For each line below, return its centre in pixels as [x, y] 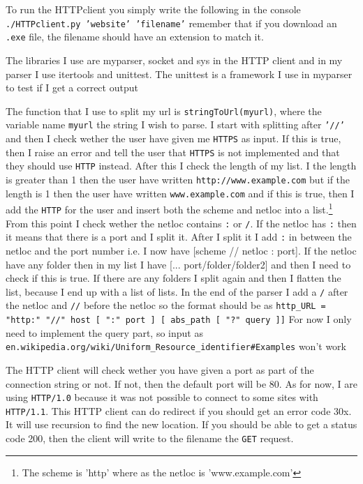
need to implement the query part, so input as [104, 332]
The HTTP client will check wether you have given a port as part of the [160, 369]
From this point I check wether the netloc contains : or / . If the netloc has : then [181, 223]
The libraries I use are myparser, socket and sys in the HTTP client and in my [174, 60]
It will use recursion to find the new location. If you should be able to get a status [181, 424]
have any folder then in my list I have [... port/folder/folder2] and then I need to [178, 264]
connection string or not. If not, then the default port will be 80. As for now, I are [181, 383]
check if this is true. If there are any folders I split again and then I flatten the [173, 278]
